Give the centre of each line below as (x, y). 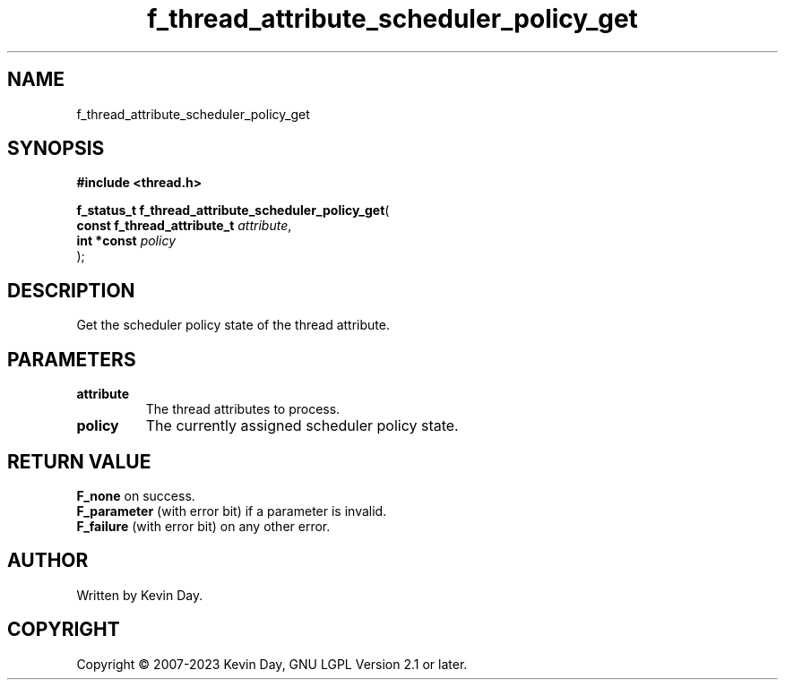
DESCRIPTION (71, 290)
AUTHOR (48, 561)
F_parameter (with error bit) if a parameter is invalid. (232, 511)
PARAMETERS (72, 359)
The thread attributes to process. (243, 409)
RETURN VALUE (79, 461)
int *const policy (126, 241)
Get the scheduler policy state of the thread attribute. (233, 325)
